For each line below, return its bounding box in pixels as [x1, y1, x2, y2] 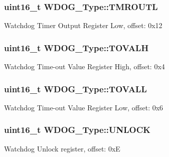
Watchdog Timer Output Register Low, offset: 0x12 [4, 20, 162, 31]
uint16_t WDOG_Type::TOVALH [4, 41, 149, 54]
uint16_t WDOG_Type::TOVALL [4, 82, 147, 95]
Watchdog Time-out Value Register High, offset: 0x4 [4, 61, 165, 72]
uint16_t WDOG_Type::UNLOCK [4, 123, 151, 136]
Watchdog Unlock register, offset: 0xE [4, 143, 120, 153]
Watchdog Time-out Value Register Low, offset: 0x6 [4, 102, 163, 112]
